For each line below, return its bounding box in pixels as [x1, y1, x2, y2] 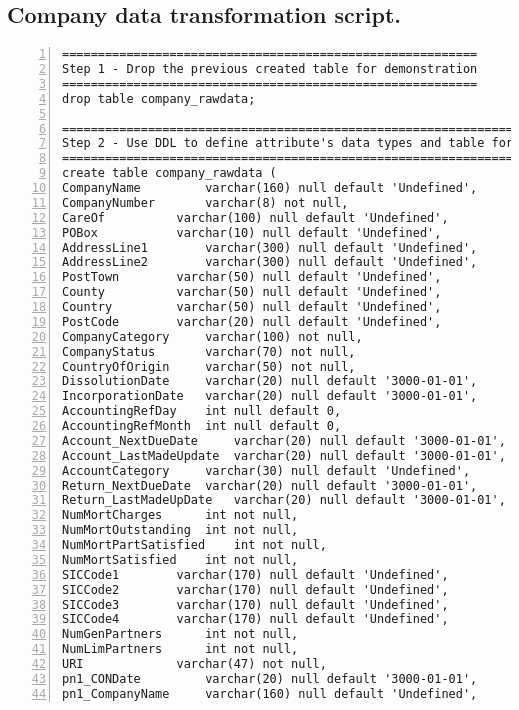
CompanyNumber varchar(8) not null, [62, 195, 349, 210]
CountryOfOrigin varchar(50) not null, [62, 359, 356, 374]
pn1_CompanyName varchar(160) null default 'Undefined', [62, 686, 478, 701]
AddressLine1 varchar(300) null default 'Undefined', [62, 240, 478, 255]
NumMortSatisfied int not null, [62, 552, 299, 567]
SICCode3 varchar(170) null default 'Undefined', [62, 597, 449, 612]
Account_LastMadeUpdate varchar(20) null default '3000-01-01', [62, 448, 506, 463]
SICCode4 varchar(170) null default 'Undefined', [62, 612, 449, 627]
